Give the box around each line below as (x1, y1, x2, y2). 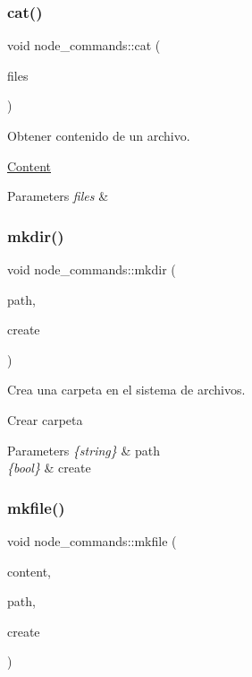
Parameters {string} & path (7, 440, 160, 459)
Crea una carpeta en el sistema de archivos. (7, 380, 246, 399)
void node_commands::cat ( (7, 36, 161, 55)
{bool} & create (7, 458, 91, 477)
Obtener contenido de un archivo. (7, 126, 190, 144)
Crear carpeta (7, 410, 83, 429)
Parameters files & (7, 187, 109, 205)
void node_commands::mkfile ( (7, 531, 177, 550)
